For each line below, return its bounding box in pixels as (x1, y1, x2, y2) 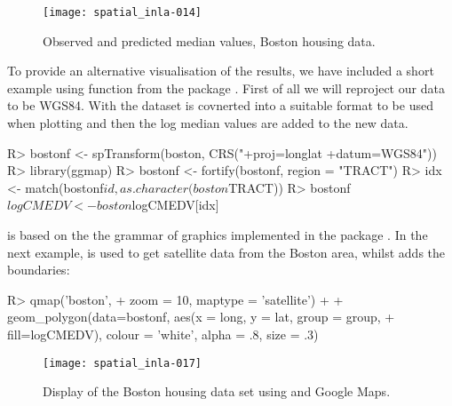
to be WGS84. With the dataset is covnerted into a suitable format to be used (7, 96, 433, 115)
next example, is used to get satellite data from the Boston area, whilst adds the (7, 243, 446, 261)
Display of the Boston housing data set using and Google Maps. (43, 382, 391, 401)
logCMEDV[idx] (131, 195, 219, 214)
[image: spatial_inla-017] (43, 356, 202, 370)
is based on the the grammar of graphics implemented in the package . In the (7, 226, 428, 243)
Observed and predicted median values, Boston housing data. (43, 31, 376, 50)
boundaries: (7, 260, 70, 279)
